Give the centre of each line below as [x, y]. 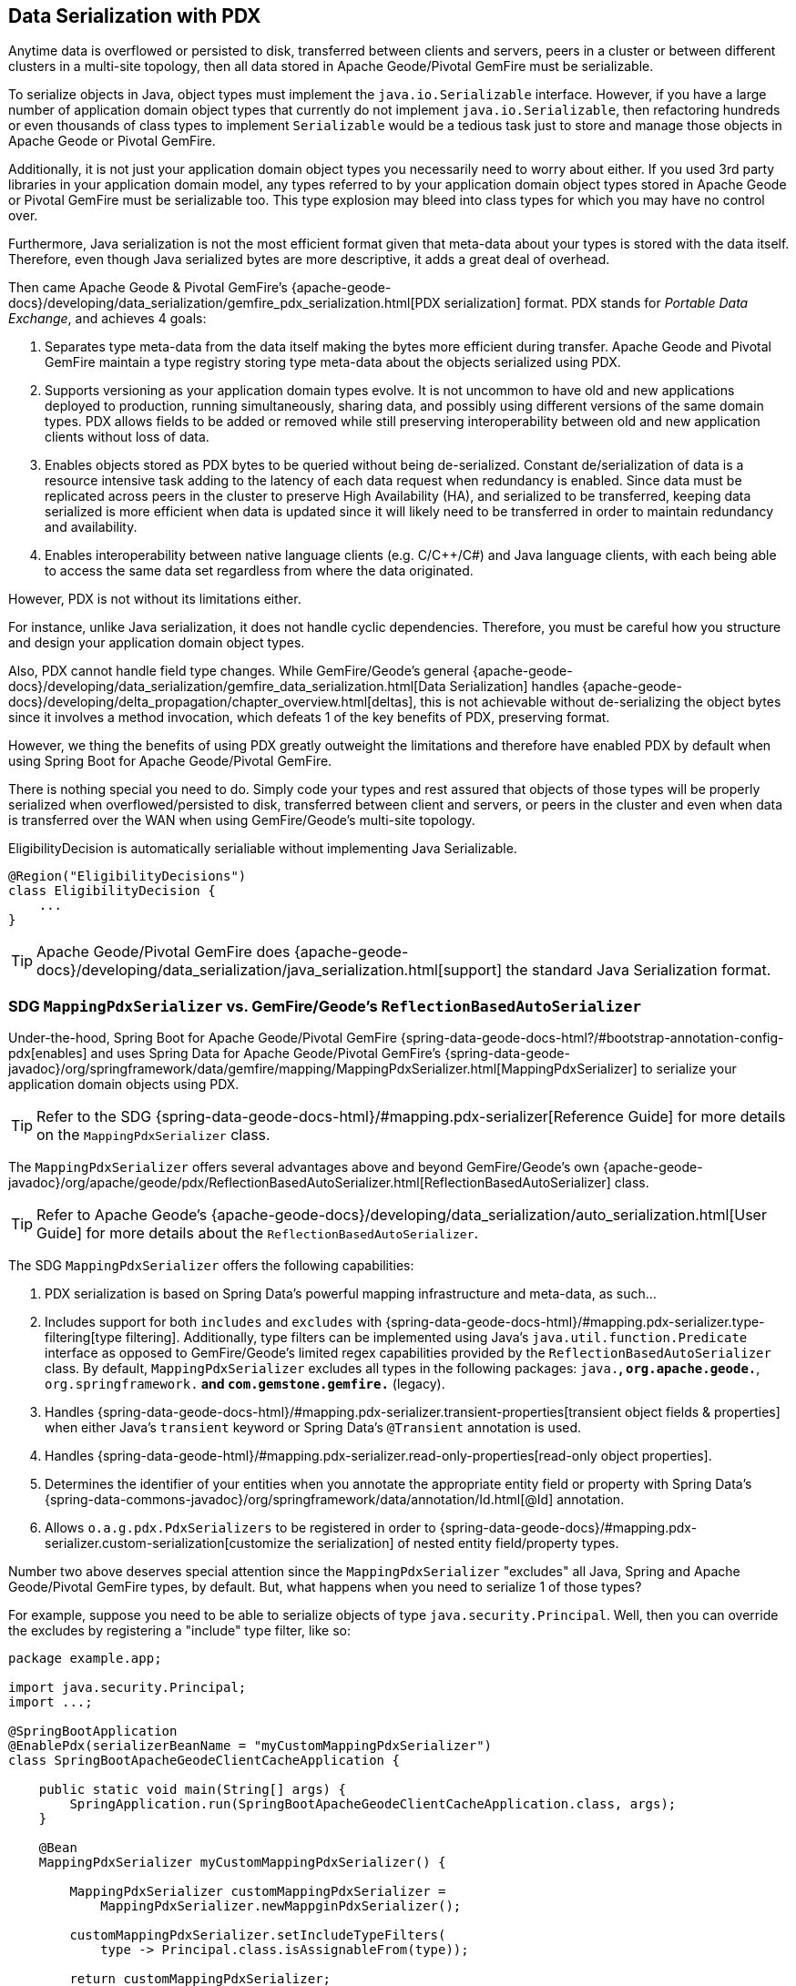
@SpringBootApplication [93, 1731]
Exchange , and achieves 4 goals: [107, 319]
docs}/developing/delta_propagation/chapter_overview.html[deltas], [213, 702]
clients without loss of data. [127, 437]
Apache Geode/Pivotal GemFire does [163, 952]
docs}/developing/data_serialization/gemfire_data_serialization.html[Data [227, 687]
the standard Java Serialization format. [638, 970]
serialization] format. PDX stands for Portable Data [596, 303]
